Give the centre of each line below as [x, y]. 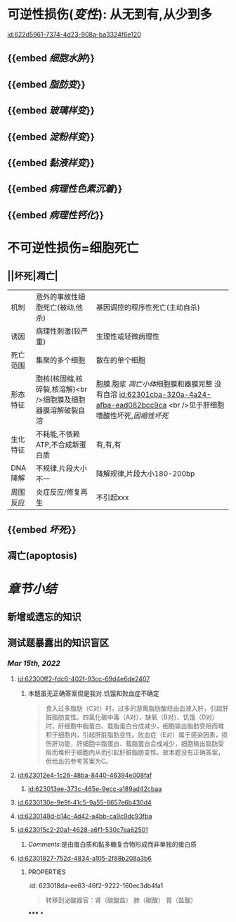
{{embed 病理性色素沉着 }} [65, 189]
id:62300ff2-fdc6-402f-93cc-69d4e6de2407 [84, 678]
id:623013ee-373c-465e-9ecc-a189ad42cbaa [95, 788]
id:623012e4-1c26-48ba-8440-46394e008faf [85, 775]
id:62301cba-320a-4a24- [165, 394]
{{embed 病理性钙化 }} [55, 215]
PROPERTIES [47, 872]
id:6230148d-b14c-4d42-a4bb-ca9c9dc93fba [85, 816]
